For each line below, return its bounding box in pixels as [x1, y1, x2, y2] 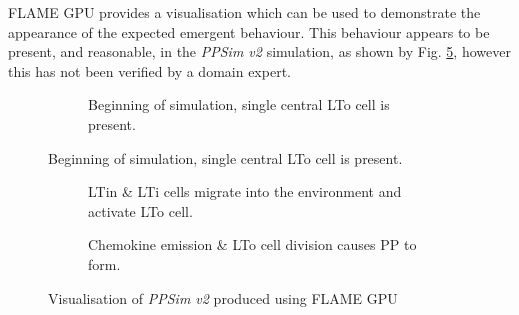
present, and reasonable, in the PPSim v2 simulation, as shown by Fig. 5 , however [8, 41, 511, 62]
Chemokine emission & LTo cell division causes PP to [88, 234, 417, 255]
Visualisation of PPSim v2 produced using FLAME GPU [48, 287, 398, 308]
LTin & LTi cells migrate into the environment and [88, 181, 402, 202]
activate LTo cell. [88, 200, 193, 221]
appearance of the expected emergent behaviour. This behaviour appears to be [8, 21, 490, 42]
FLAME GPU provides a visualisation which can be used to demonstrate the [8, 2, 481, 22]
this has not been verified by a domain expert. [8, 60, 291, 81]
